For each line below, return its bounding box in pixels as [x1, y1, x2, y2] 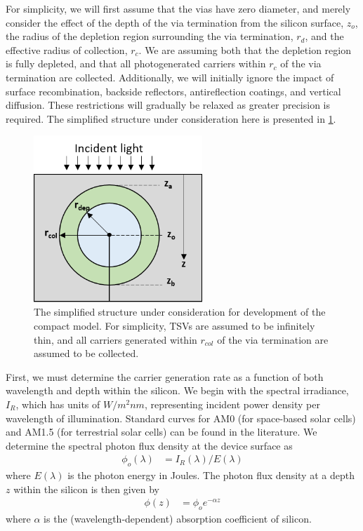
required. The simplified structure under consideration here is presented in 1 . [6, 111, 336, 126]
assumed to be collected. [34, 346, 139, 361]
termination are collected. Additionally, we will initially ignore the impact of [6, 69, 334, 84]
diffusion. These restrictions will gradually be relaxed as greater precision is [6, 98, 331, 112]
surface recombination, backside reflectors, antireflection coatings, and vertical [6, 83, 341, 98]
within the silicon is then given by [13, 481, 160, 496]
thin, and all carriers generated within [34, 332, 197, 347]
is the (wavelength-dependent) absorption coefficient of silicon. [44, 511, 312, 526]
